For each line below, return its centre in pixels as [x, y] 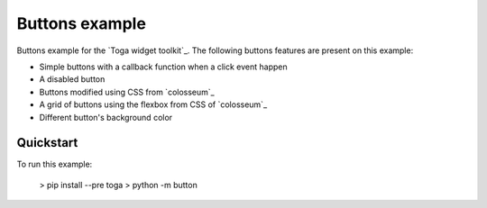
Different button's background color [106, 117]
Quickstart [47, 143]
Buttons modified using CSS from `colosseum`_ [127, 92]
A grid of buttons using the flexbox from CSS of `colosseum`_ [153, 104]
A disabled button [72, 79]
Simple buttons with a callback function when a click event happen [163, 67]
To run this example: [55, 164]
